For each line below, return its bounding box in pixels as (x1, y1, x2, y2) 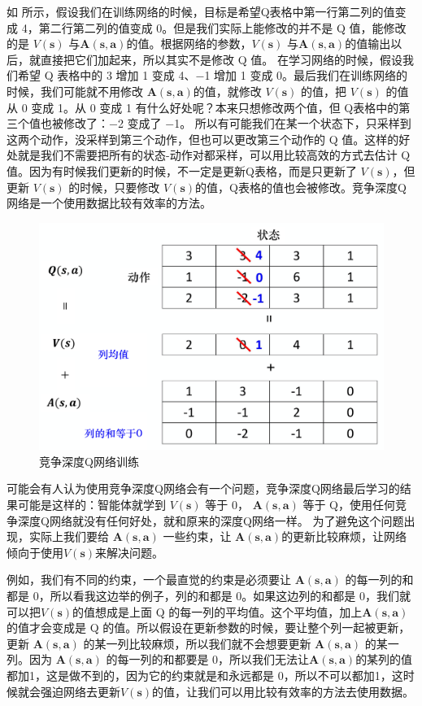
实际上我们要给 (28, 528, 109, 545)
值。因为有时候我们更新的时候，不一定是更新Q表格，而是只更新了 (7, 162, 357, 179)
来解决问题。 (95, 543, 163, 560)
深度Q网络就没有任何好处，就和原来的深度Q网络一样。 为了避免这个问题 (17, 512, 404, 529)
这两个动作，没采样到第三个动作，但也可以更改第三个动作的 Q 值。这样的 (7, 130, 399, 147)
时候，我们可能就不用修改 (7, 82, 143, 99)
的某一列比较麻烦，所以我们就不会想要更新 (83, 634, 311, 652)
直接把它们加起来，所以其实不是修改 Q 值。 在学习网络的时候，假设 (40, 50, 402, 68)
